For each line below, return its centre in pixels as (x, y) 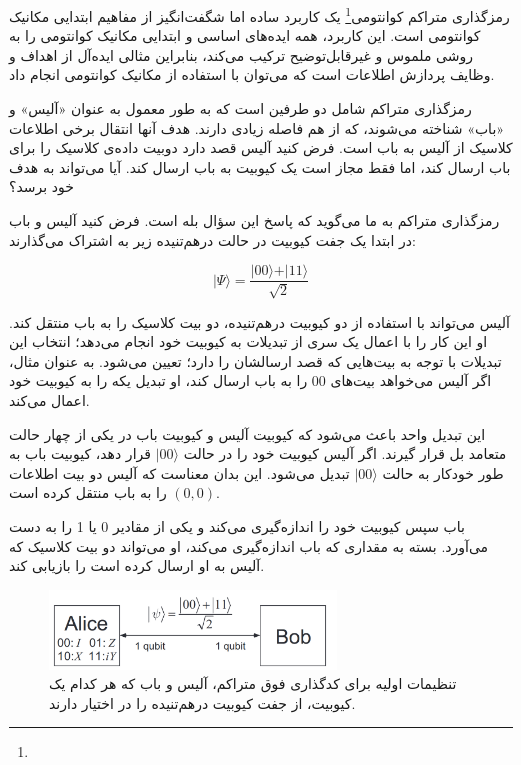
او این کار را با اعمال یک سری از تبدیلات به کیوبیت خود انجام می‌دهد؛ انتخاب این (248, 341)
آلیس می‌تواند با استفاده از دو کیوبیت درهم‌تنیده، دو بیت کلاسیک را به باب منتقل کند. (259, 321)
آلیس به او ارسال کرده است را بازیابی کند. (137, 565)
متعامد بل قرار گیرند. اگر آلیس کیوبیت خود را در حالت (345, 453)
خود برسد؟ (41, 186)
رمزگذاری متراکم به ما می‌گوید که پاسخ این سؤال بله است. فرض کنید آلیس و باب (254, 220)
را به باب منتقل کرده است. (114, 492)
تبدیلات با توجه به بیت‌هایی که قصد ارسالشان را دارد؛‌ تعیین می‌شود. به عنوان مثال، (255, 360)
